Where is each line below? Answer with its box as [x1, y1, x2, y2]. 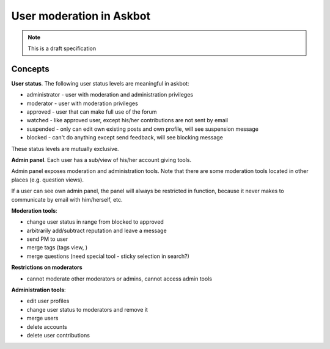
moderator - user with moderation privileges [26, 100, 139, 107]
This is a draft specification [28, 45, 97, 52]
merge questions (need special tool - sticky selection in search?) [26, 252, 189, 260]
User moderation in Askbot [11, 9, 151, 23]
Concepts [11, 64, 50, 74]
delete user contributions [26, 332, 90, 339]
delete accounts [26, 323, 67, 330]
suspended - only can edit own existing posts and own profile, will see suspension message [26, 125, 259, 133]
